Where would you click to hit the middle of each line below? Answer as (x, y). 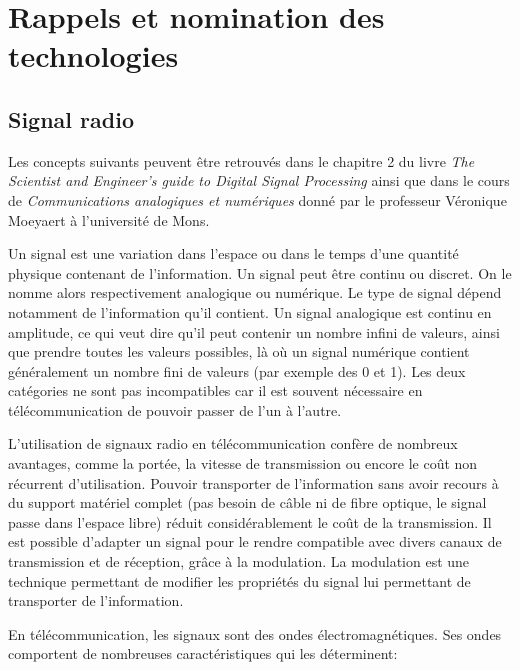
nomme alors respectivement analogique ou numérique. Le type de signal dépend (255, 292)
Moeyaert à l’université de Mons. (109, 219)
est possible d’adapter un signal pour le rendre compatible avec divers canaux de (255, 541)
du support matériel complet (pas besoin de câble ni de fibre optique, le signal (247, 502)
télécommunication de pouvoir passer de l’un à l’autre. (175, 409)
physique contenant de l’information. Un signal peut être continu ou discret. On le (260, 272)
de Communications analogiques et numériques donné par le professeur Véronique (257, 199)
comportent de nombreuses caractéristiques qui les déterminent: (203, 653)
